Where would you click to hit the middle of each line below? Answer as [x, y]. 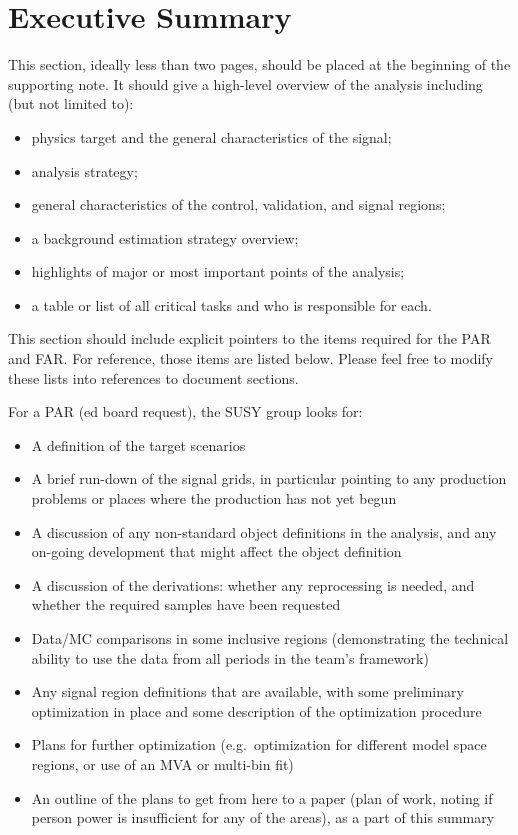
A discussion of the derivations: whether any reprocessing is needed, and [253, 584]
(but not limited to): [71, 103]
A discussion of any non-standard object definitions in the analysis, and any [264, 531]
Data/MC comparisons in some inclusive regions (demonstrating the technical [270, 638]
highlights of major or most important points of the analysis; [218, 271]
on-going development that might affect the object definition [216, 551]
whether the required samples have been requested [186, 604]
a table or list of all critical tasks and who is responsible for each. [231, 304]
